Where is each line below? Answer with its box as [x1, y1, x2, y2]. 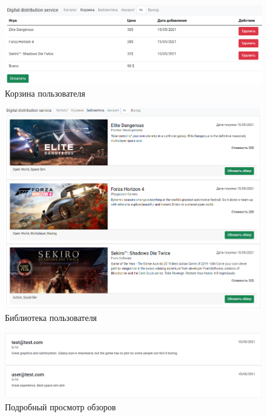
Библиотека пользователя [5, 311, 97, 324]
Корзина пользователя [5, 86, 86, 99]
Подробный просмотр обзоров [5, 400, 116, 413]
